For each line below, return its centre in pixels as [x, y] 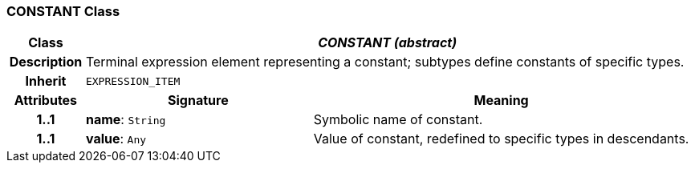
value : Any [116, 139]
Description [46, 62]
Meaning [501, 101]
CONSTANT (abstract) [388, 43]
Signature [198, 101]
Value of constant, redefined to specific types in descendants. [501, 139]
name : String [126, 120]
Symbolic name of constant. [398, 120]
